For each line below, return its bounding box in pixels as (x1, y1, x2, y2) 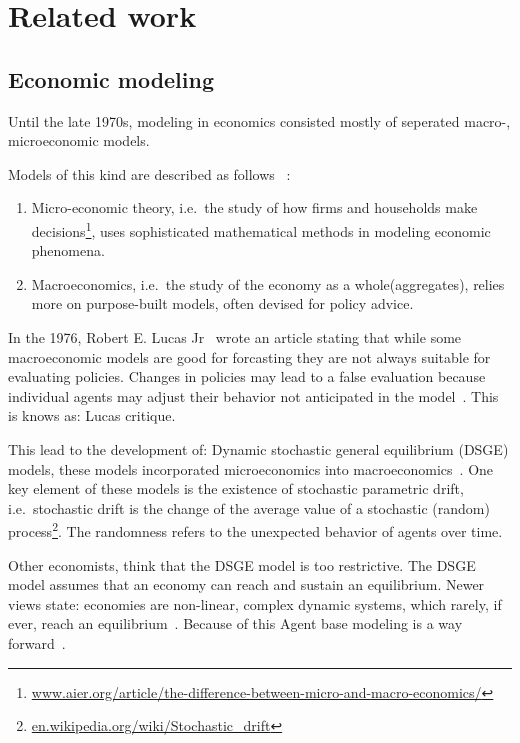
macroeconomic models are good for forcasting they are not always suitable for (8, 346, 491, 367)
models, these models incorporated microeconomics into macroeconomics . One (8, 458, 494, 479)
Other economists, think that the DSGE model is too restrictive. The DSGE (8, 554, 476, 575)
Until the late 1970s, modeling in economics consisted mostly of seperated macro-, (8, 110, 511, 131)
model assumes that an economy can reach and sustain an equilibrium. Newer (8, 574, 485, 595)
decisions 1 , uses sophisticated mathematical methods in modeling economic (31, 217, 491, 241)
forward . (8, 632, 66, 653)
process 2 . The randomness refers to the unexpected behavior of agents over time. (8, 518, 503, 541)
